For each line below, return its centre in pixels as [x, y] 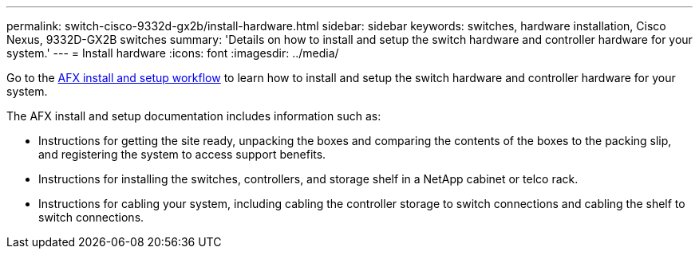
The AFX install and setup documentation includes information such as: [194, 116]
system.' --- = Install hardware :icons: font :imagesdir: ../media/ [173, 53]
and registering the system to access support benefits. [182, 154]
